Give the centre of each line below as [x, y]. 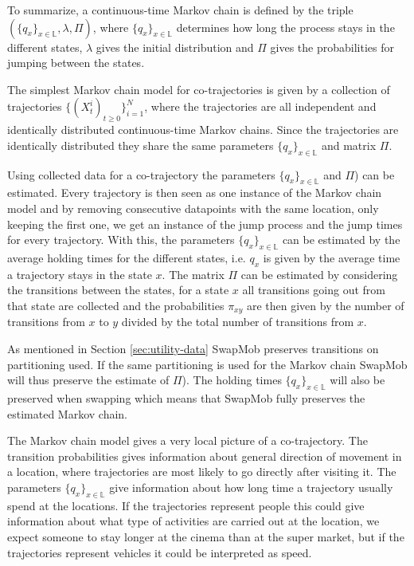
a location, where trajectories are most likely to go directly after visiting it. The [202, 472]
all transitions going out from [314, 290]
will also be [357, 380]
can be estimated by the [341, 240]
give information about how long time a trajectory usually [251, 487]
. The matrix [193, 274]
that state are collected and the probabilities [116, 305]
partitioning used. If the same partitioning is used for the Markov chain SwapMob [207, 364]
